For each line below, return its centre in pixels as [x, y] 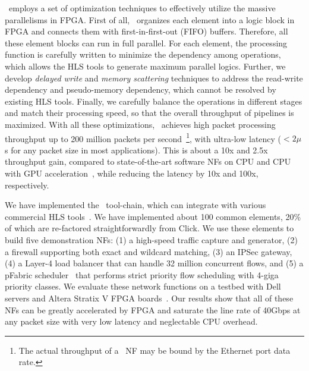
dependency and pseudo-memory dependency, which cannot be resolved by [141, 89]
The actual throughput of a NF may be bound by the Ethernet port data [154, 350]
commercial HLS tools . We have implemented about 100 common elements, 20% [153, 216]
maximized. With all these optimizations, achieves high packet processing [140, 124]
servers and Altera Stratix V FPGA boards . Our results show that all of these [149, 298]
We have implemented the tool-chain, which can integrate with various [135, 205]
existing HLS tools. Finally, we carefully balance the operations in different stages [154, 101]
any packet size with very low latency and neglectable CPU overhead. [131, 321]
